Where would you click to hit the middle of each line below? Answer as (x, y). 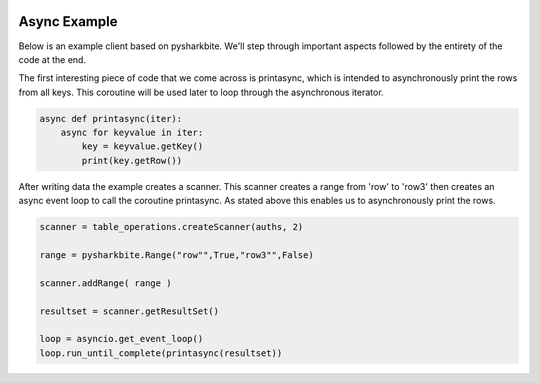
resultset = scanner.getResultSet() (129, 311)
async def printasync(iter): (111, 118)
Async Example (68, 21)
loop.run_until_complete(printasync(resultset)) (161, 353)
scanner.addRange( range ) (105, 283)
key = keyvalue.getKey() (142, 146)
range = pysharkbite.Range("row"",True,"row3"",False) (176, 254)
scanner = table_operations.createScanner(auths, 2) (171, 227)
